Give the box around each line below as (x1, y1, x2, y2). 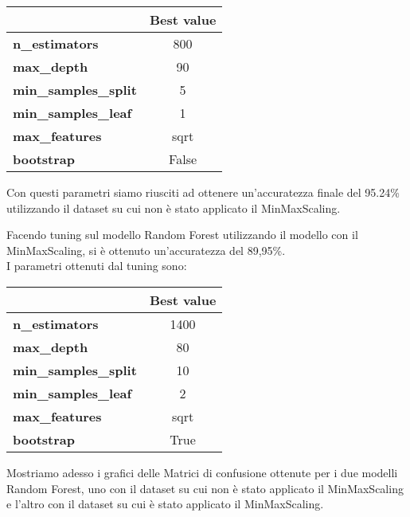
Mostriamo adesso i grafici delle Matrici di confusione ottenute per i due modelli (6, 464, 398, 480)
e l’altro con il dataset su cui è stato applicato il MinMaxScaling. (6, 495, 324, 512)
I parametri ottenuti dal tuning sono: (6, 257, 187, 274)
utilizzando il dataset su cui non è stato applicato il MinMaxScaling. (6, 199, 341, 216)
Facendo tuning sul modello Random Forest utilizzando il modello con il (6, 226, 358, 243)
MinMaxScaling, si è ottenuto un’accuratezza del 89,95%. (6, 241, 286, 258)
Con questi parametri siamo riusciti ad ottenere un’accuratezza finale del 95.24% (6, 184, 400, 200)
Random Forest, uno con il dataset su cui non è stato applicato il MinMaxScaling (6, 480, 404, 496)
